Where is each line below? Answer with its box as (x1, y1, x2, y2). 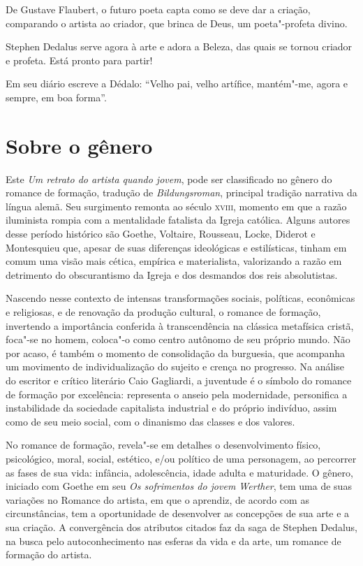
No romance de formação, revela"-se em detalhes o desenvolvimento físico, (6, 437, 321, 452)
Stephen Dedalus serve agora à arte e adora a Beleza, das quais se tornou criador (6, 39, 353, 54)
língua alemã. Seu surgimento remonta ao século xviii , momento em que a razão (6, 198, 347, 213)
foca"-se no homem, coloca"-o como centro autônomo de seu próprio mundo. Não (6, 332, 350, 347)
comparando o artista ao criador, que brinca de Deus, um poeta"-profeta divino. (6, 15, 348, 30)
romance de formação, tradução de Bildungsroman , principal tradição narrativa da (6, 185, 357, 200)
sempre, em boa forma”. (6, 89, 107, 104)
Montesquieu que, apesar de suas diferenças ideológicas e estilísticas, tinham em (6, 240, 347, 254)
